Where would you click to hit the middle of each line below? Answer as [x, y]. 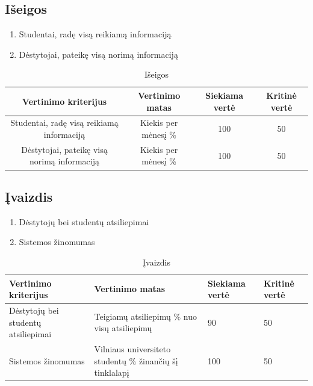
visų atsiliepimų [123, 328]
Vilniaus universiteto [132, 349]
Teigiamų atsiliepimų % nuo [145, 316]
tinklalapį [112, 372]
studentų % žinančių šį [136, 360]
